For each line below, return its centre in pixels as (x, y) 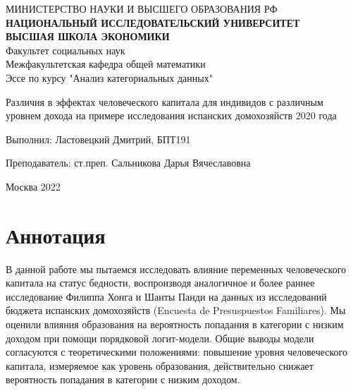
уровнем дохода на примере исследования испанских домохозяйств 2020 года (171, 115)
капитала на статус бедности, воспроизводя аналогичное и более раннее (160, 283)
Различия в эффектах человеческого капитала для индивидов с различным (165, 101)
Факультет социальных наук (66, 50)
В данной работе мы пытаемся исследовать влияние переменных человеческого (176, 269)
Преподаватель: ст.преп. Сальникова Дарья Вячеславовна (128, 163)
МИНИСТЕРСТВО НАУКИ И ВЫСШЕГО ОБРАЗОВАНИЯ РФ (142, 8)
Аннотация (56, 235)
